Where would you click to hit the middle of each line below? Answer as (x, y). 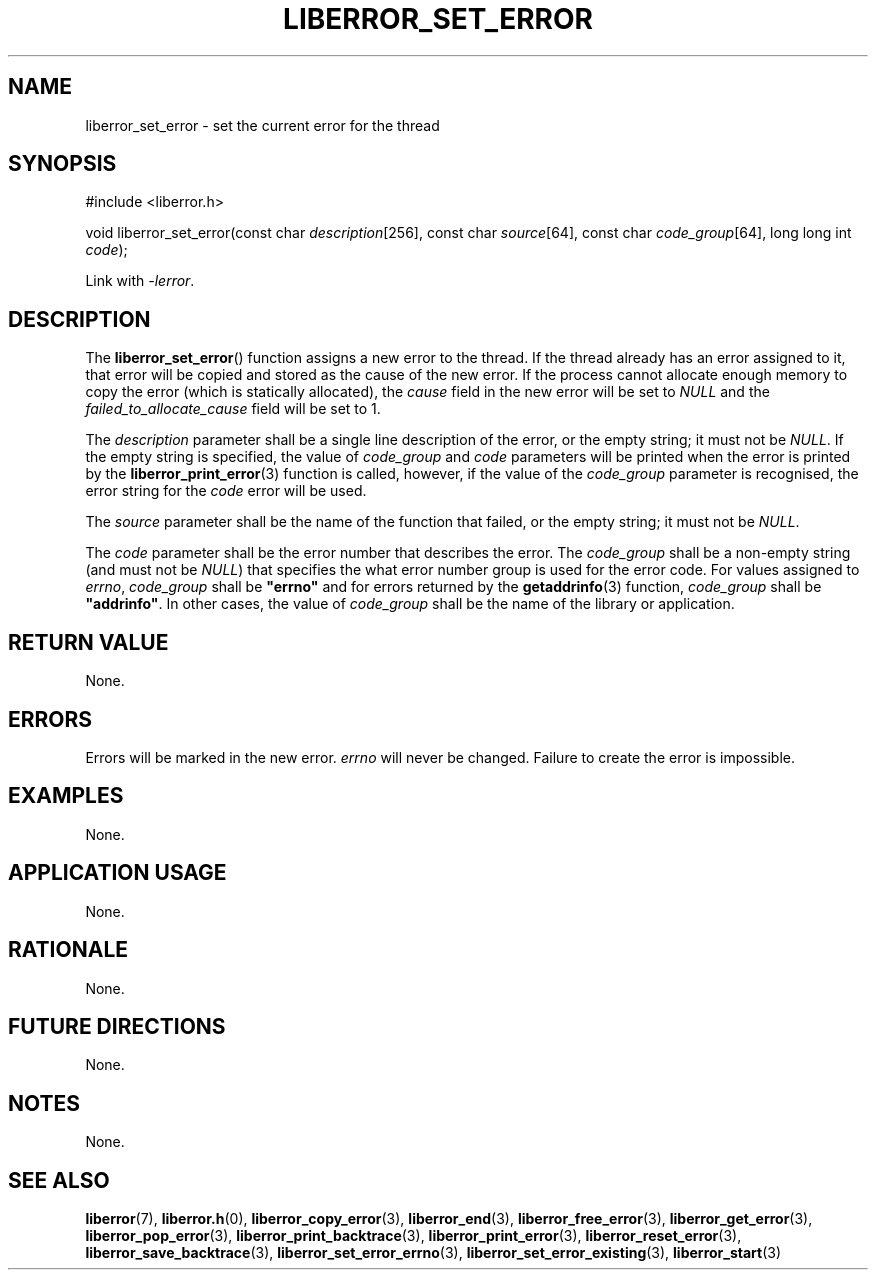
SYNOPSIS (62, 164)
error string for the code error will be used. (226, 491)
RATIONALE (68, 950)
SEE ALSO (59, 1180)
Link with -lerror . (140, 281)
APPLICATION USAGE (117, 873)
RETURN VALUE (88, 642)
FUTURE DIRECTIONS (117, 1026)
